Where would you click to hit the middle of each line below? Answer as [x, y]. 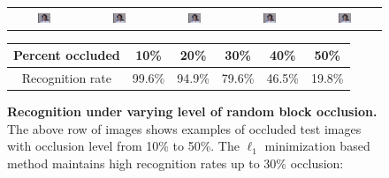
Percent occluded [67, 55]
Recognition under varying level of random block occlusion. [192, 111]
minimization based [317, 146]
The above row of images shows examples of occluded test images [184, 128]
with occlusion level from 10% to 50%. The [123, 146]
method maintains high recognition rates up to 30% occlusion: [175, 163]
